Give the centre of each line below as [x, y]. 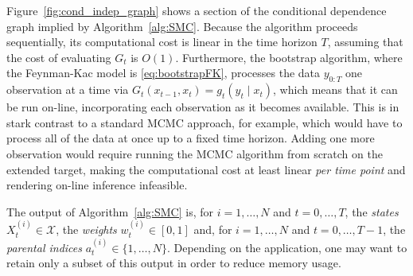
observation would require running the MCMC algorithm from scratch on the [195, 153]
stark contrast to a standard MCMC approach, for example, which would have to [205, 122]
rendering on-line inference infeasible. [97, 185]
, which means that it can [335, 89]
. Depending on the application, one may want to [287, 247]
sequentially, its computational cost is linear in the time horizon [162, 42]
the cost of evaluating [59, 57]
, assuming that [365, 42]
